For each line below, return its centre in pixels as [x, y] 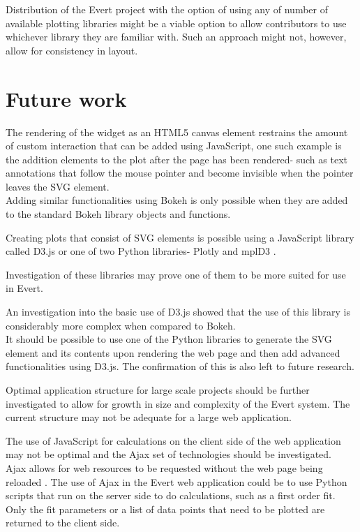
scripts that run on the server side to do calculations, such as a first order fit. [171, 495]
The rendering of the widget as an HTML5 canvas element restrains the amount [177, 132]
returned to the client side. [63, 523]
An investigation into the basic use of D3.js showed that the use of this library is [178, 312]
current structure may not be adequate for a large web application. [149, 417]
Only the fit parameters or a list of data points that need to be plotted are [165, 509]
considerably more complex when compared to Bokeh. [121, 325]
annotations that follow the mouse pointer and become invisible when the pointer [180, 173]
